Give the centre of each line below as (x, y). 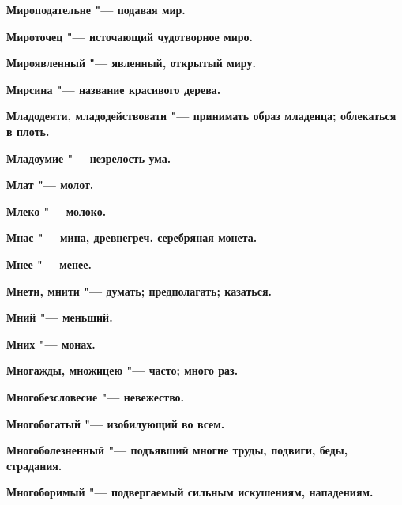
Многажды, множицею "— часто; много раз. (122, 370)
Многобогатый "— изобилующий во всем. (116, 423)
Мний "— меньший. (60, 317)
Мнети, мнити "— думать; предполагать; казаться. (139, 290)
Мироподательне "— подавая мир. (96, 9)
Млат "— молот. (50, 185)
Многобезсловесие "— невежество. (96, 396)
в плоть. (28, 131)
